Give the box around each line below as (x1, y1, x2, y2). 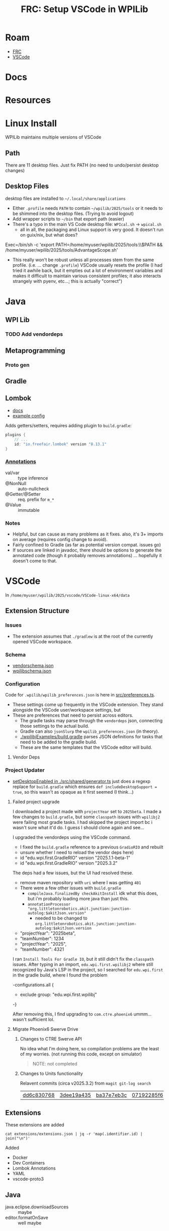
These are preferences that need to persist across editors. (12, 712, 133, 718)
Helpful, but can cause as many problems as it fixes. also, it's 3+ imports (12, 531, 163, 537)
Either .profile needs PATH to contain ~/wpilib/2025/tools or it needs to (12, 205, 163, 211)
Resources (5, 95, 51, 106)
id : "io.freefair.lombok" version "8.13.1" (14, 441, 107, 446)
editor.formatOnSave (5, 1214, 49, 1221)
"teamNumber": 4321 (20, 946, 64, 952)
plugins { (5, 432, 26, 437)
